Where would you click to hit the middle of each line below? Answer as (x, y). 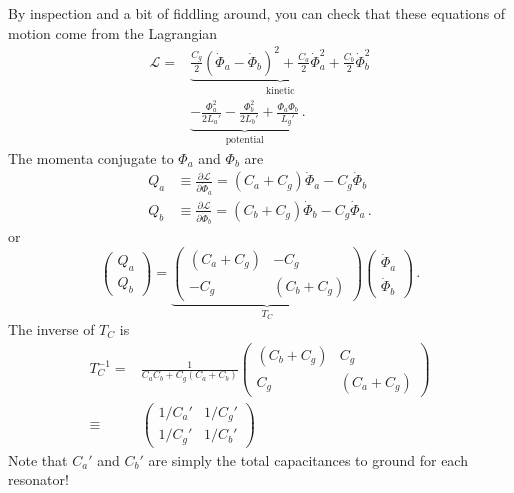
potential (244, 140)
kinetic (280, 90)
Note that (38, 459)
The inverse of (51, 328)
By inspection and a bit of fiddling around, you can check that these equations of (257, 13)
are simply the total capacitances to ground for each (308, 459)
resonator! (38, 479)
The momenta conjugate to (91, 157)
